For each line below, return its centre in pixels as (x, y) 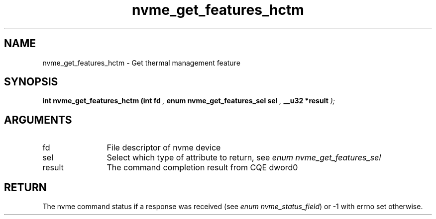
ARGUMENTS (38, 120)
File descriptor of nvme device (164, 148)
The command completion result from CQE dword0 (202, 168)
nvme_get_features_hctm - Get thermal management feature (141, 63)
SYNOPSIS (31, 82)
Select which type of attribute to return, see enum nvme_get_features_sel (244, 158)
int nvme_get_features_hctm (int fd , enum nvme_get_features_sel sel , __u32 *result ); (189, 101)
